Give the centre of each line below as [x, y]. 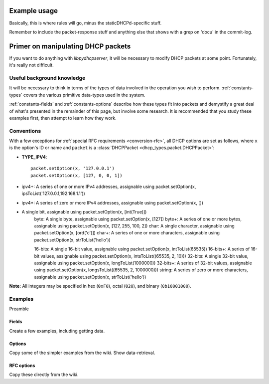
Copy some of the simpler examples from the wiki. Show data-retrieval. [82, 353]
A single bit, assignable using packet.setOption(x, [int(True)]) [84, 212]
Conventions [25, 131]
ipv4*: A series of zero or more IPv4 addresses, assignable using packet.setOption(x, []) [113, 202]
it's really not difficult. [32, 65]
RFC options [22, 366]
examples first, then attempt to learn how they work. [63, 118]
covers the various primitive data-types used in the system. [84, 95]
